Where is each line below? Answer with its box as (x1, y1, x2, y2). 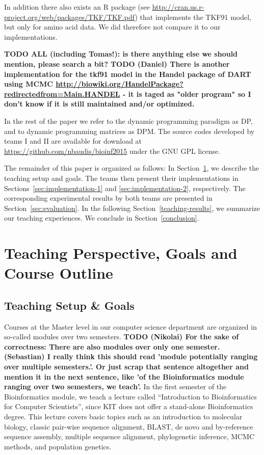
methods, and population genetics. (4, 441, 112, 451)
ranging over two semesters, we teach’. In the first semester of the (4, 381, 227, 392)
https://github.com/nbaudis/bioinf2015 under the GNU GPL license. (4, 145, 221, 156)
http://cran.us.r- (152, 2, 204, 12)
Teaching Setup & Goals (4, 297, 135, 313)
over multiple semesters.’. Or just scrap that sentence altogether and (4, 361, 249, 372)
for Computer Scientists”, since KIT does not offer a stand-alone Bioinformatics (4, 401, 253, 412)
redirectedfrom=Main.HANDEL (4, 88, 120, 99)
